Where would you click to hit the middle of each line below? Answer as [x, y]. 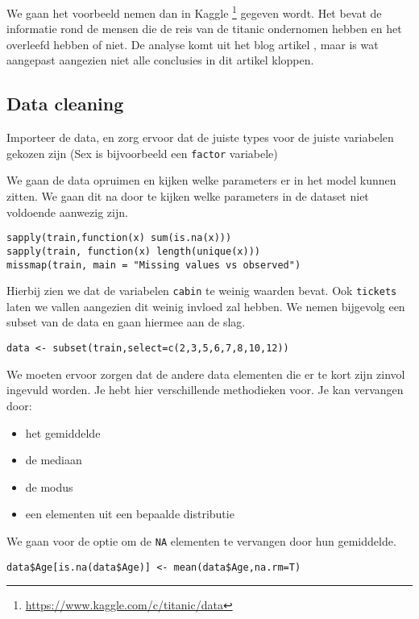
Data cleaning [65, 104]
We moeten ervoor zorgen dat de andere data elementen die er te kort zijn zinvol [206, 374]
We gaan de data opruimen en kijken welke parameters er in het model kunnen [201, 180]
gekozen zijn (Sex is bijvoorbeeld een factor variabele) [142, 153]
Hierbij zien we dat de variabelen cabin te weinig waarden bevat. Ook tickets [202, 291]
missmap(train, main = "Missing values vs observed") [154, 265]
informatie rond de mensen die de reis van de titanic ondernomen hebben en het [204, 29]
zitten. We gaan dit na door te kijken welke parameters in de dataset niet [188, 196]
